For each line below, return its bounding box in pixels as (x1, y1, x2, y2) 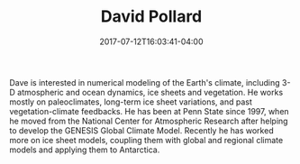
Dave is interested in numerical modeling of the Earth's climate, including (9, 77, 281, 87)
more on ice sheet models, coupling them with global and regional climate (9, 134, 284, 145)
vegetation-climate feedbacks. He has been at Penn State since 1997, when (9, 105, 290, 116)
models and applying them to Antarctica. (9, 144, 160, 155)
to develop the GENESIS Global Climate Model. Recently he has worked (9, 124, 274, 136)
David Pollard (100, 6, 203, 27)
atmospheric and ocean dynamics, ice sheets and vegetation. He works (17, 87, 284, 97)
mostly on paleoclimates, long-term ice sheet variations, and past (9, 96, 252, 107)
